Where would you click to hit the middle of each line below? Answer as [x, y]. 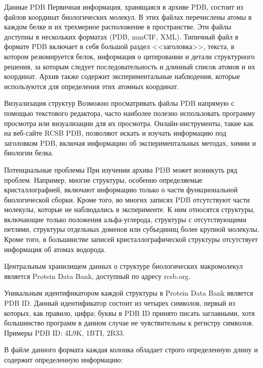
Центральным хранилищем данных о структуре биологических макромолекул [124, 266]
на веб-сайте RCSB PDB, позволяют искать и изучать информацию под [115, 133]
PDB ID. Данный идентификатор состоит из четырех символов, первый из [120, 303]
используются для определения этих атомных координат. [91, 86]
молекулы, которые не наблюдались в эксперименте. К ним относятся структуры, [130, 209]
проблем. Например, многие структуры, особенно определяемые [103, 179]
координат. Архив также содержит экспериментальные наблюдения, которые [122, 76]
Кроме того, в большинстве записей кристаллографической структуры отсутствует [131, 239]
